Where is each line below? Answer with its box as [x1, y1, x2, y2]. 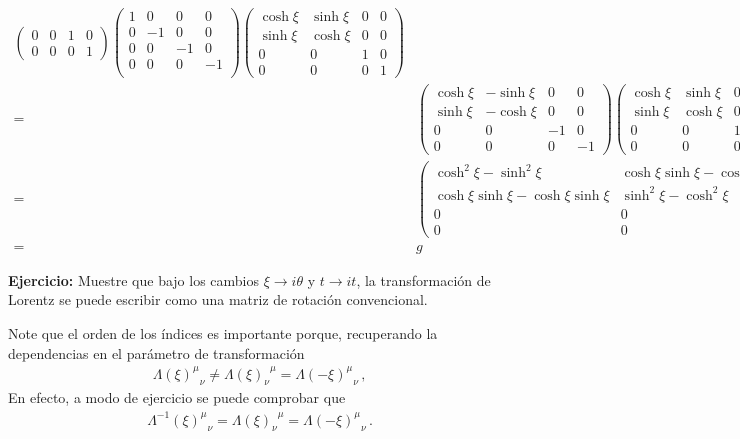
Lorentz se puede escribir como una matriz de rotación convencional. [8, 289, 428, 310]
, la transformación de [356, 269, 491, 290]
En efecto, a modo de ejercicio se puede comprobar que [8, 387, 346, 408]
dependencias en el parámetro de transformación [8, 342, 305, 363]
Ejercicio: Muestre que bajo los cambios [8, 269, 260, 290]
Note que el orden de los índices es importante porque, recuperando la [8, 322, 438, 343]
